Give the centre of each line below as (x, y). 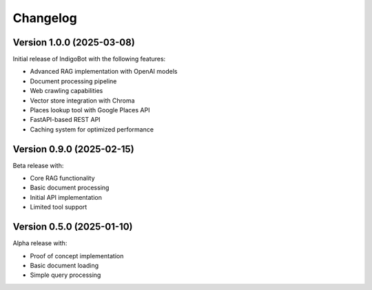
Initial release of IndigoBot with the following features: (89, 59)
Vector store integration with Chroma (82, 101)
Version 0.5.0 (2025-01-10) (73, 227)
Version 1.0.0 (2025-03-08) (74, 42)
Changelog (45, 18)
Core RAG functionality (63, 178)
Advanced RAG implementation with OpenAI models (104, 72)
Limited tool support (59, 207)
